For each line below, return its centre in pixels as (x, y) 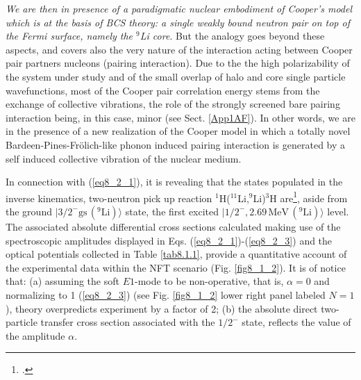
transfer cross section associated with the (128, 322)
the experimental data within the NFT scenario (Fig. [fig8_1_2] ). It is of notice (176, 267)
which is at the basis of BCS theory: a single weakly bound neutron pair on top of (178, 22)
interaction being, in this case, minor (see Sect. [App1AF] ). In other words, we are (180, 117)
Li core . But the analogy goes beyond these (232, 36)
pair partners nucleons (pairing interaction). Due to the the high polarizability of (178, 63)
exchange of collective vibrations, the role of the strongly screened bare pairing (173, 104)
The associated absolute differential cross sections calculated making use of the (173, 226)
